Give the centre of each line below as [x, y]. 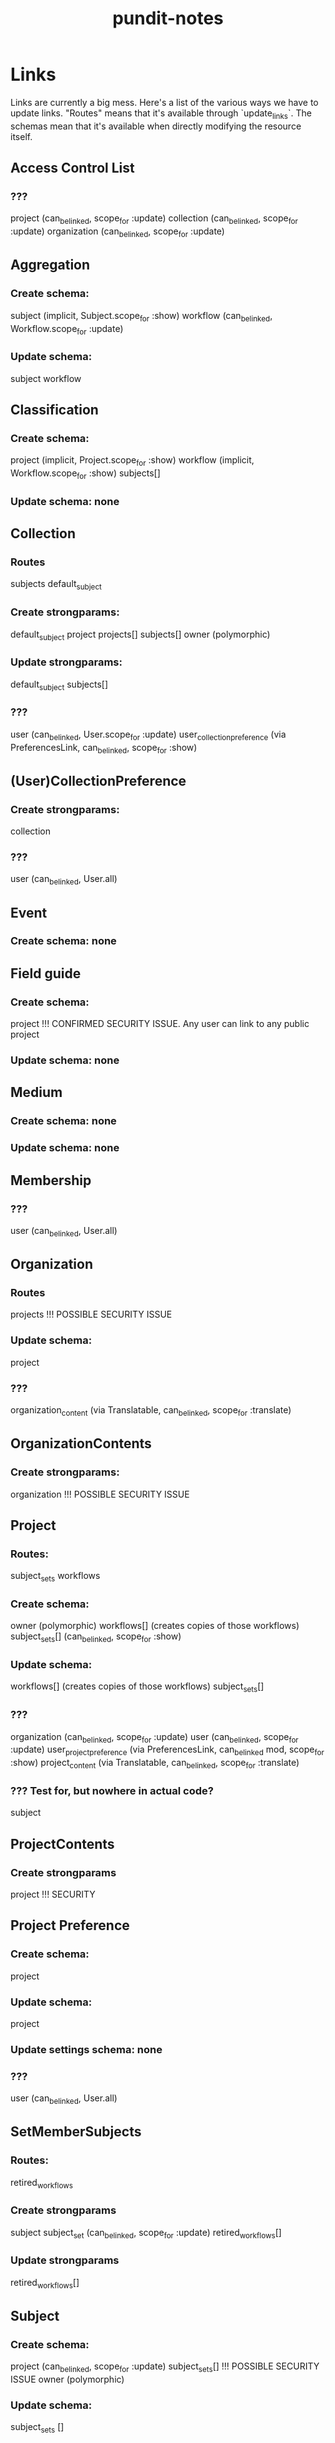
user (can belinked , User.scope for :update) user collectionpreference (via [148, 735]
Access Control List [72, 168]
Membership [51, 1180]
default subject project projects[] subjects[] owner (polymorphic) [140, 635]
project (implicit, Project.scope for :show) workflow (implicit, [132, 461]
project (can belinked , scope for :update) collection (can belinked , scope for [154, 219]
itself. [21, 136]
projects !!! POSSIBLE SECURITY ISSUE [91, 1314]
